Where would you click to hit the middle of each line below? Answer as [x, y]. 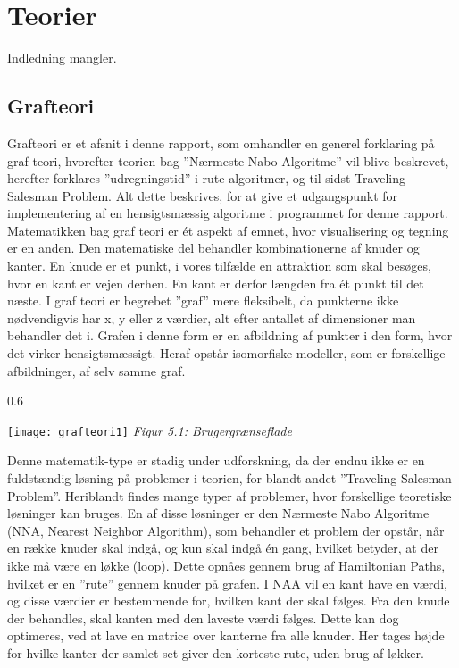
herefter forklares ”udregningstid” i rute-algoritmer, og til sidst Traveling [206, 178]
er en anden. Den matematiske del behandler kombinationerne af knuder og [213, 248]
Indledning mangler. [62, 58]
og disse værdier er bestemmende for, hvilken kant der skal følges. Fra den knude [229, 601]
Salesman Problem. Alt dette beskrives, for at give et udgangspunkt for [203, 195]
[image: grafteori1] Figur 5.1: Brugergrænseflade [150, 430]
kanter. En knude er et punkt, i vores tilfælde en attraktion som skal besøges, [219, 266]
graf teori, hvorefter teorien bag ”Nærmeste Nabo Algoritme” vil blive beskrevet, [228, 160]
